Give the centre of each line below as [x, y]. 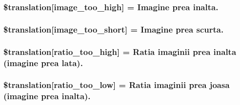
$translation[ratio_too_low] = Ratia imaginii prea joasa [117, 85]
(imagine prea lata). [43, 62]
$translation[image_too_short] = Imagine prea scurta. [114, 29]
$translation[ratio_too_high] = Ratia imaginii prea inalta [120, 51]
